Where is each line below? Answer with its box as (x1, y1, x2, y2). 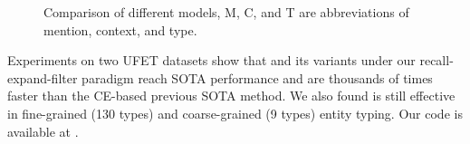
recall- (419, 51, 454, 70)
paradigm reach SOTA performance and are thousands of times (82, 68, 433, 87)
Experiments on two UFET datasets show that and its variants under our (7, 51, 416, 70)
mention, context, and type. (43, 20, 197, 39)
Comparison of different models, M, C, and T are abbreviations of (43, 3, 409, 21)
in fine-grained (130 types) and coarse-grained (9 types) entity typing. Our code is (7, 103, 463, 122)
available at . (7, 121, 79, 140)
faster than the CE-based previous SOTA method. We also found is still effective (7, 86, 456, 105)
